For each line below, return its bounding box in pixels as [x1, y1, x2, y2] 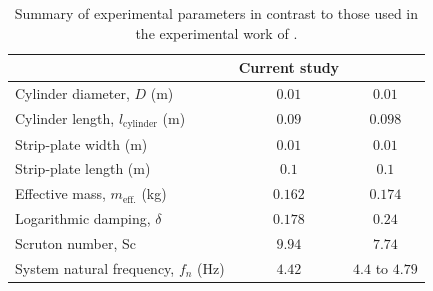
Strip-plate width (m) [15, 133, 148, 154]
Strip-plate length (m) [15, 158, 151, 179]
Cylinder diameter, [15, 83, 130, 104]
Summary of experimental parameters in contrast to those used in [14, 3, 419, 23]
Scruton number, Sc [15, 232, 137, 253]
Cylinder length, [15, 107, 115, 128]
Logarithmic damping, [15, 208, 151, 229]
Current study [238, 57, 340, 78]
